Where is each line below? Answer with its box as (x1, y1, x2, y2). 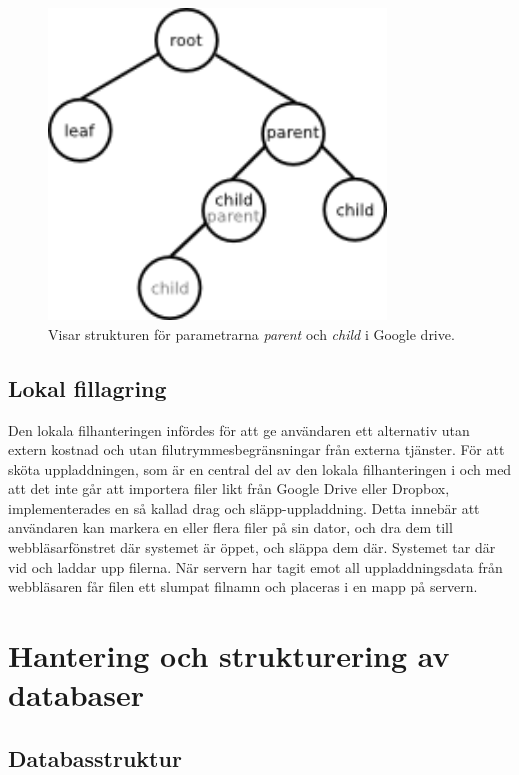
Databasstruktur (8, 742, 182, 773)
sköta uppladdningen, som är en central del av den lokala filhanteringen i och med (8, 458, 512, 479)
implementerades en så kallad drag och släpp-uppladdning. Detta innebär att (8, 497, 480, 518)
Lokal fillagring (8, 372, 167, 403)
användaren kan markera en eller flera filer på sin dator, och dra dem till (8, 517, 453, 538)
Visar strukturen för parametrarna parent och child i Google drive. (48, 323, 455, 344)
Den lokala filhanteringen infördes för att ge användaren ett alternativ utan (8, 419, 470, 440)
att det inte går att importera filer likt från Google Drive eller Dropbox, (8, 478, 450, 499)
